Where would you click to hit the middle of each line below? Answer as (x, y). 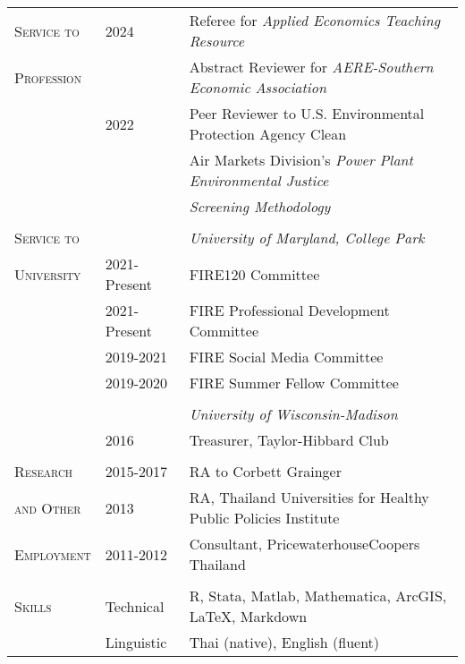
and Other (48, 507)
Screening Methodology (260, 206)
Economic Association (258, 87)
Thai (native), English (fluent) (284, 642)
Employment (53, 554)
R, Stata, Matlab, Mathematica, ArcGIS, (318, 596)
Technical (135, 606)
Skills (33, 606)
